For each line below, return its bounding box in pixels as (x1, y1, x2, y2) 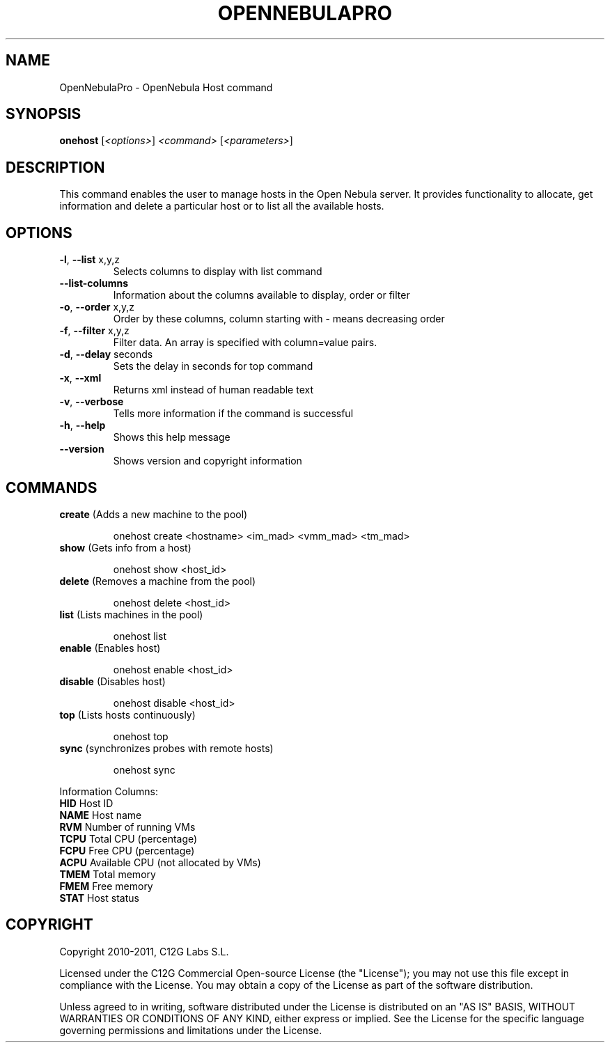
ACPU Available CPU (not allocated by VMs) (59, 856, 261, 868)
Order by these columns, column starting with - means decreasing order (113, 313, 445, 325)
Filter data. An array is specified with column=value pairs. (113, 336, 377, 349)
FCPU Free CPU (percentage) (59, 844, 195, 857)
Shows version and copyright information (113, 455, 302, 467)
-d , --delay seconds (59, 348, 153, 361)
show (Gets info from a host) (59, 541, 191, 554)
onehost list (113, 629, 166, 642)
